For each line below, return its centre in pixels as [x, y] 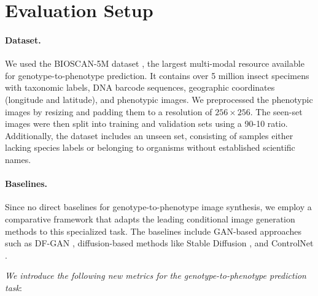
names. [18, 159]
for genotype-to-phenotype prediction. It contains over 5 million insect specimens [157, 75]
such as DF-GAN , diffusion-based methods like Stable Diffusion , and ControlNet [159, 243]
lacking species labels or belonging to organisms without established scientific [150, 147]
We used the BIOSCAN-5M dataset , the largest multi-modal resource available [155, 63]
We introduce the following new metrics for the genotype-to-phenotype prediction [156, 275]
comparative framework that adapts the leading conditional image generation [150, 218]
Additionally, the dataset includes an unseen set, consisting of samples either [149, 135]
